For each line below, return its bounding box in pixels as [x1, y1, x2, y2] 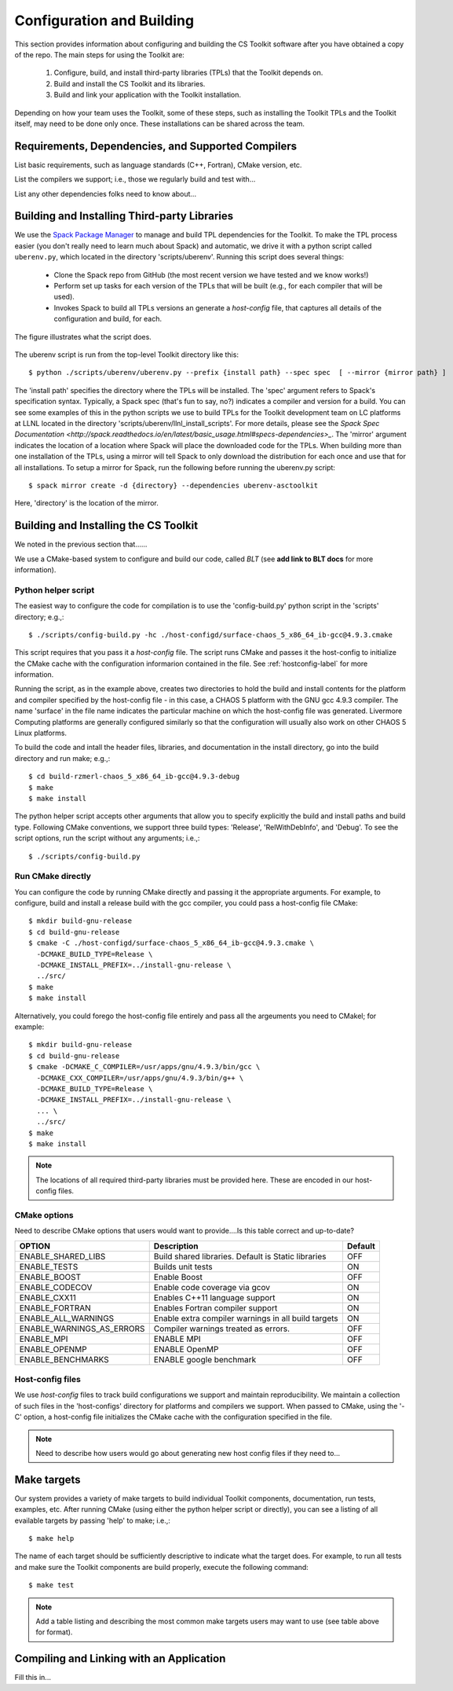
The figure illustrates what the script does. [14, 332, 152, 341]
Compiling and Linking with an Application [14, 1652, 226, 1666]
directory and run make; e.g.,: [14, 753, 111, 763]
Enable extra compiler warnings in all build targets [153, 1313, 339, 1324]
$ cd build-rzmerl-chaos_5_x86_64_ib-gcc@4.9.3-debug [28, 772, 239, 781]
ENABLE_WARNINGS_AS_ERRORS [19, 1323, 145, 1334]
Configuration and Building [14, 12, 195, 29]
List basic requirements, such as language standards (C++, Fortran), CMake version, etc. [14, 160, 302, 169]
